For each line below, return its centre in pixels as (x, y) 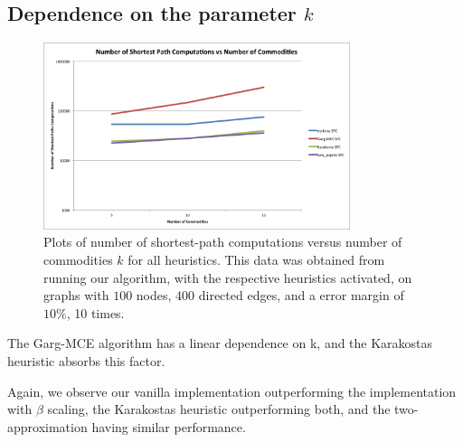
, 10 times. (95, 312)
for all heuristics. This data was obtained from (256, 260)
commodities (78, 260)
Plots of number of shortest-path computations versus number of (223, 242)
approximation (47, 426)
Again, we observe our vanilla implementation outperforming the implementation (232, 391)
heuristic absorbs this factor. (86, 361)
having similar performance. (169, 426)
